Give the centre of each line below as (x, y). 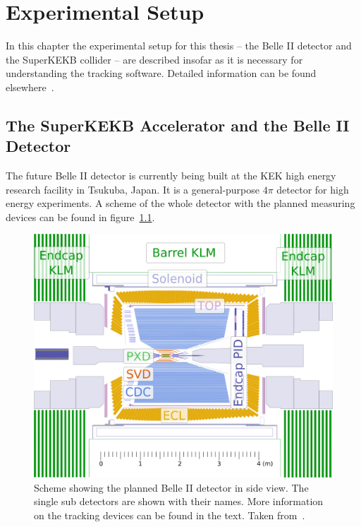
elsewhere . (30, 87)
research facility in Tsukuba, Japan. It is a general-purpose (133, 189)
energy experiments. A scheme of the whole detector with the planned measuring (180, 203)
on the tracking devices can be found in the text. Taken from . (170, 515)
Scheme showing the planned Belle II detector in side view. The (171, 487)
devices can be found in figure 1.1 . (80, 217)
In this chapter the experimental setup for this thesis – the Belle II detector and (179, 46)
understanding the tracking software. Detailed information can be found (161, 73)
